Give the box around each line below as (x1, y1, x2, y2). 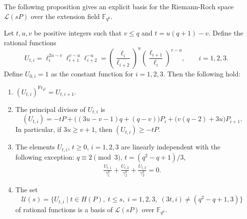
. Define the (208, 28, 244, 38)
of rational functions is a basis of (15, 204, 113, 215)
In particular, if (15, 124, 62, 134)
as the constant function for (51, 68, 134, 78)
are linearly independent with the (121, 142, 221, 152)
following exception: (15, 151, 74, 162)
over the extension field (31, 11, 100, 21)
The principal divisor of (15, 104, 86, 114)
